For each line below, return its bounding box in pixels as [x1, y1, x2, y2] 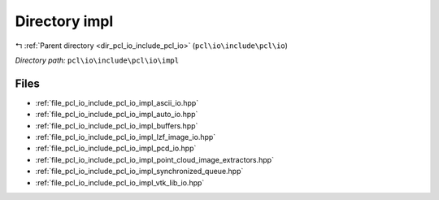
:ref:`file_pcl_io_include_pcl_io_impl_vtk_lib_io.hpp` [35, 177, 205, 187]
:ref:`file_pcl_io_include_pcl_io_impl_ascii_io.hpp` [35, 98, 199, 107]
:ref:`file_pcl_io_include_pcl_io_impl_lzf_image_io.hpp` [35, 133, 216, 142]
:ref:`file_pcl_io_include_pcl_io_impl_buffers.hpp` [35, 120, 198, 130]
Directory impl [15, 12, 114, 30]
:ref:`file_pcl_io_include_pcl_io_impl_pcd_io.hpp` [35, 143, 197, 154]
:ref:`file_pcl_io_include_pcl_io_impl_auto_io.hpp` [35, 110, 198, 120]
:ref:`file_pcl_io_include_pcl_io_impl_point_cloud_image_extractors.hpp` [35, 154, 274, 164]
